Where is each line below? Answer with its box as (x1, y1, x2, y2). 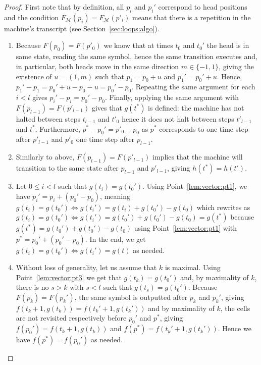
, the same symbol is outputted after (74, 291, 188, 302)
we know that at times (103, 40, 173, 50)
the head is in (206, 40, 249, 50)
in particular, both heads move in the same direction (16, 61, 179, 71)
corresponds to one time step (159, 123, 248, 134)
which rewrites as (196, 201, 250, 212)
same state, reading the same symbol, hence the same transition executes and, (16, 51, 257, 62)
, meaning (100, 190, 130, 201)
